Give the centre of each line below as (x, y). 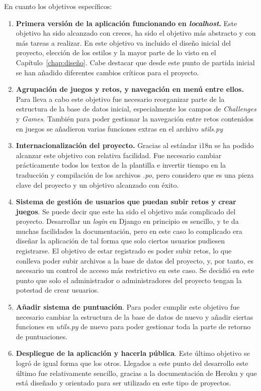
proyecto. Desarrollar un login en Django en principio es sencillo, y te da (127, 221)
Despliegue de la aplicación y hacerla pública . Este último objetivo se (133, 353)
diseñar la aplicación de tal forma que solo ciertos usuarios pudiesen (120, 241)
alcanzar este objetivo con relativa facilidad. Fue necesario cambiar (119, 155)
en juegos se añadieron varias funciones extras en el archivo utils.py (119, 128)
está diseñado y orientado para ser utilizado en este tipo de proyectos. (123, 383)
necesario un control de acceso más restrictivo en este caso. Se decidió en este (135, 270)
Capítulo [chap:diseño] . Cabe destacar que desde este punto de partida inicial (135, 62)
